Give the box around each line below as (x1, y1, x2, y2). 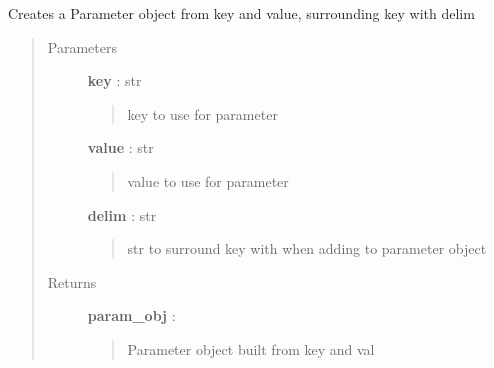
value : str (87, 137, 154, 158)
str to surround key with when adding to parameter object (127, 238, 487, 259)
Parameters (47, 36, 117, 57)
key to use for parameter (127, 103, 278, 124)
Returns (47, 271, 97, 292)
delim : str (87, 204, 157, 225)
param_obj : (87, 305, 176, 326)
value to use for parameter (127, 170, 289, 191)
